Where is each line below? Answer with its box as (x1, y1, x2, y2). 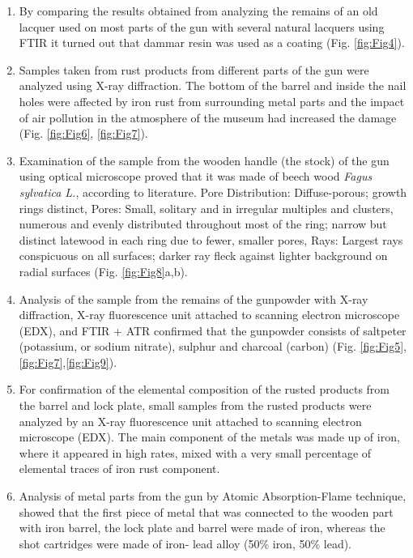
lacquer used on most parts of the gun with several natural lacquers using (19, 18, 385, 35)
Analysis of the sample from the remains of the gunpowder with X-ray (19, 290, 368, 307)
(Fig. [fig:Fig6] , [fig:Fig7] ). (19, 125, 148, 142)
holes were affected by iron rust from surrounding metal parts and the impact (19, 92, 405, 109)
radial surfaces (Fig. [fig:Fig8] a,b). (19, 262, 188, 279)
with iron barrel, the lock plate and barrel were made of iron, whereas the (19, 519, 385, 536)
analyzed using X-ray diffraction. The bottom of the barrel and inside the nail (19, 77, 407, 94)
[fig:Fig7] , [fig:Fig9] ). (19, 353, 117, 370)
